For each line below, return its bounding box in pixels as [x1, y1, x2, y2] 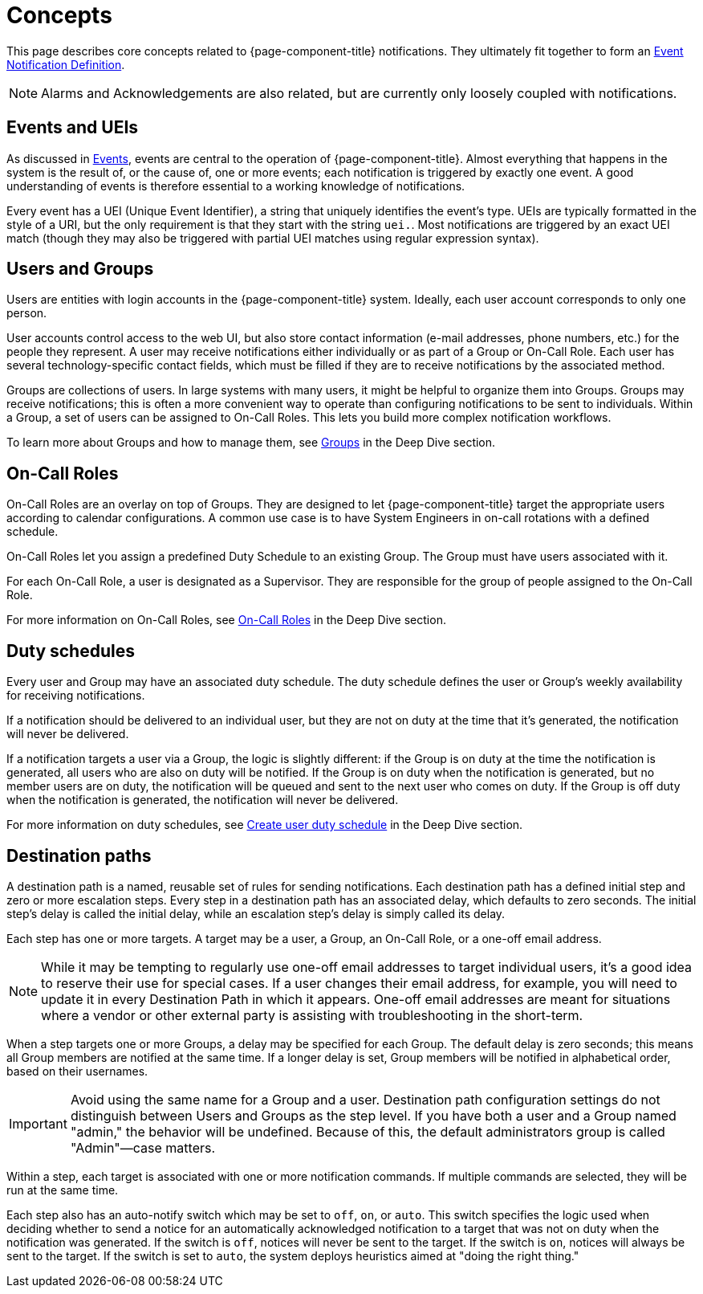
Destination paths [6, 845, 152, 866]
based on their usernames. [6, 1063, 148, 1078]
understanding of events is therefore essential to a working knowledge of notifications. [6, 178, 465, 193]
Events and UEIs [6, 117, 139, 138]
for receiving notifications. [6, 688, 145, 703]
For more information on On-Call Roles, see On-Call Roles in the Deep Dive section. [6, 613, 446, 627]
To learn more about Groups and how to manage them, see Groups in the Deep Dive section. [6, 435, 496, 450]
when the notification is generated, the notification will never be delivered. [6, 793, 399, 807]
